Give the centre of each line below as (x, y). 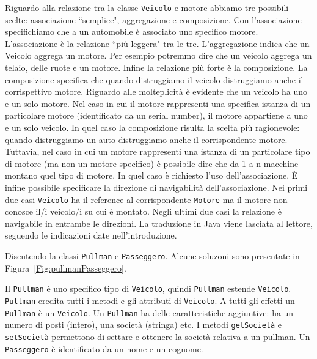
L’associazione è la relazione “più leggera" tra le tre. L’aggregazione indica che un (157, 43)
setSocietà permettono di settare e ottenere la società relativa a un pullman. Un (158, 336)
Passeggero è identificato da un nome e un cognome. (104, 348)
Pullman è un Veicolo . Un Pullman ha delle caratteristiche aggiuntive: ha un (149, 312)
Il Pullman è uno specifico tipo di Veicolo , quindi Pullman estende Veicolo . (148, 288)
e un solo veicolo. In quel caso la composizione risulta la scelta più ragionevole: (152, 127)
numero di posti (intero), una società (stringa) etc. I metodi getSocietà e (144, 324)
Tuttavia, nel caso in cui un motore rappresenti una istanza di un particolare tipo (158, 151)
